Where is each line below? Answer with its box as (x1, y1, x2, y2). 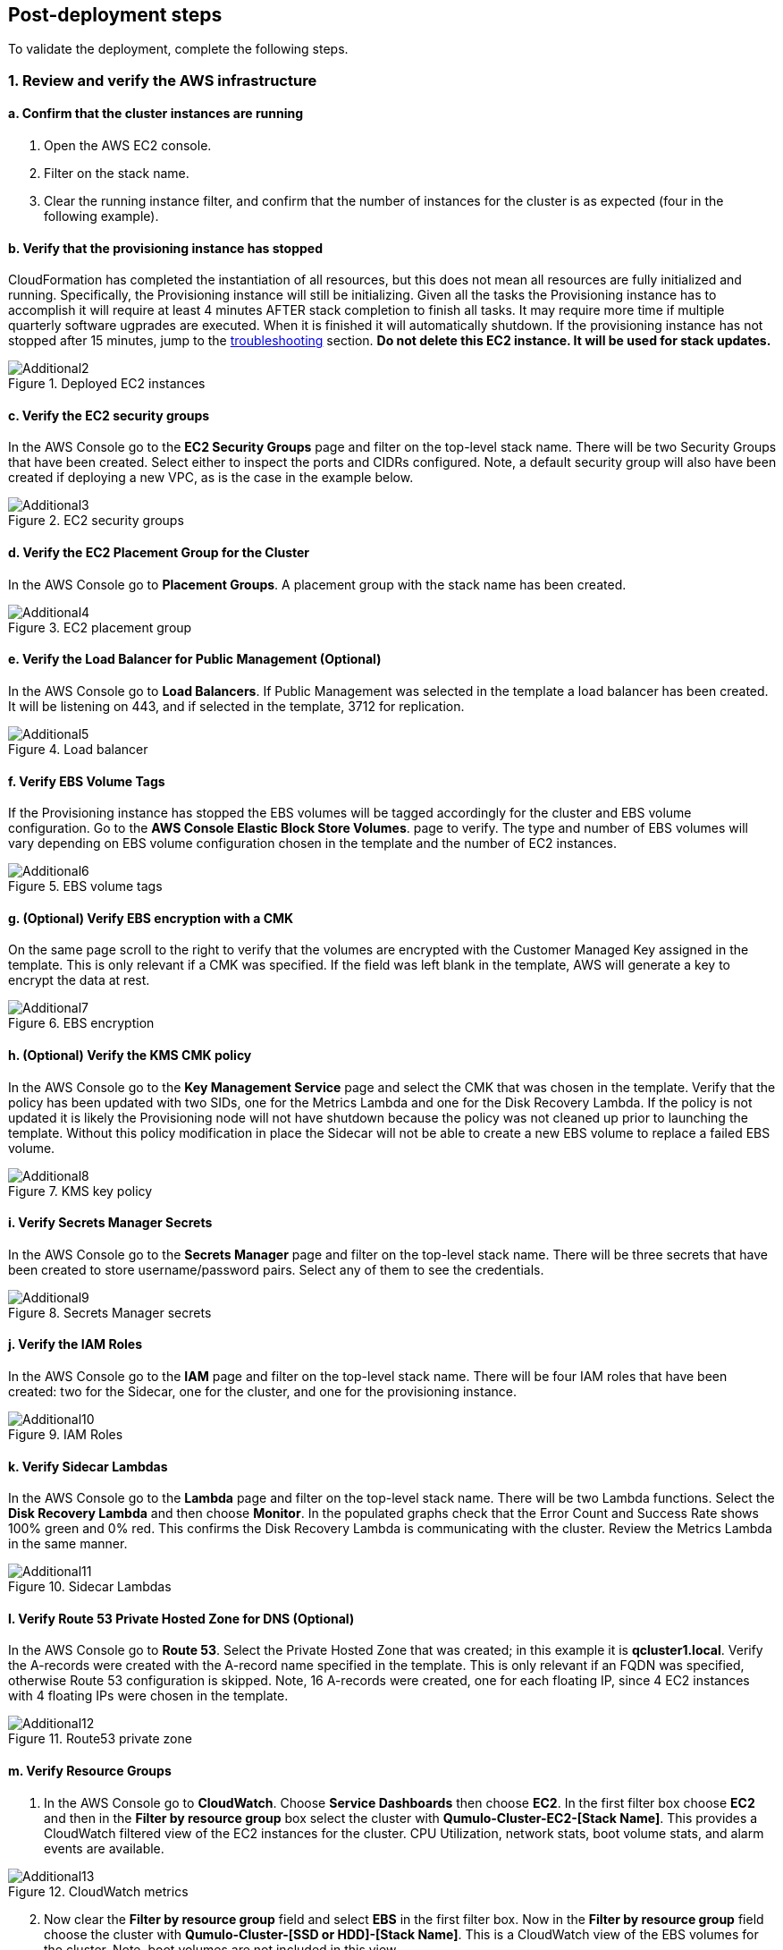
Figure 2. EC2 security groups (8, 513, 184, 529)
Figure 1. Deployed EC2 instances (8, 376, 206, 392)
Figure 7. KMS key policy (8, 1183, 153, 1199)
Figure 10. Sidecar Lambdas (8, 1579, 172, 1595)
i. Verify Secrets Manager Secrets (8, 1215, 213, 1231)
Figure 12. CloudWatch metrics (8, 1883, 189, 1899)
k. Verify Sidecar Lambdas (8, 1458, 168, 1474)
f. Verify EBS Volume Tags (8, 773, 165, 789)
